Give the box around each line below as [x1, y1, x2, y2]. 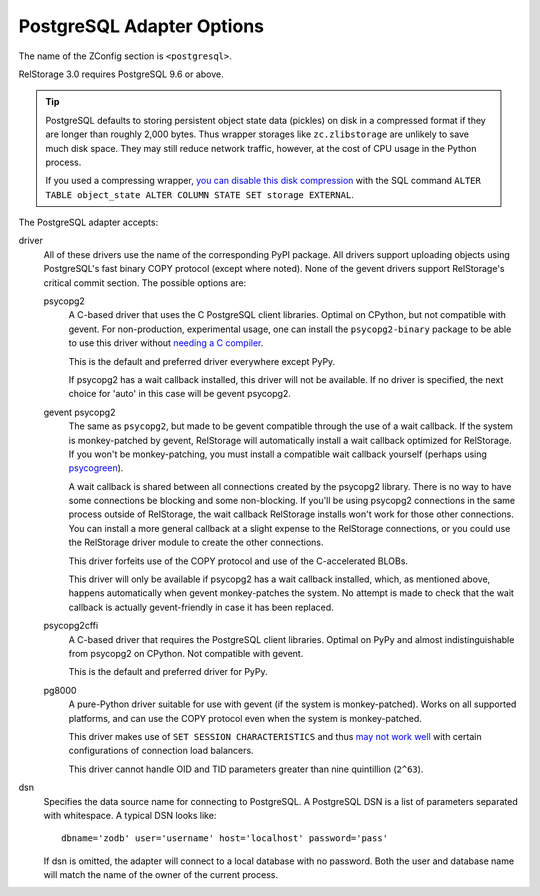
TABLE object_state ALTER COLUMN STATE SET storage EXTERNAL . [45, 188, 354, 200]
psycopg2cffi [43, 620, 99, 632]
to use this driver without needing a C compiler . [68, 337, 264, 349]
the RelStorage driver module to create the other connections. [68, 536, 324, 549]
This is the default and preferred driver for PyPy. [68, 666, 269, 678]
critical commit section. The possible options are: [43, 276, 247, 289]
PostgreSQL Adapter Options [18, 15, 265, 37]
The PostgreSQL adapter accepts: [18, 216, 159, 229]
